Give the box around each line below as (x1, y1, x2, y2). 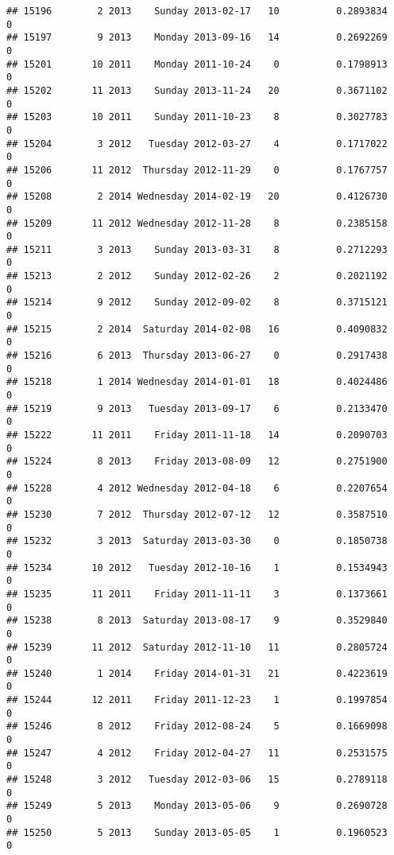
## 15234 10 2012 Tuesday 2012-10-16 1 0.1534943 (6, 562, 388, 573)
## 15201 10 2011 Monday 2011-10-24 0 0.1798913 (6, 58, 388, 70)
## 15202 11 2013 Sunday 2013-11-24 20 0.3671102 (6, 84, 388, 96)
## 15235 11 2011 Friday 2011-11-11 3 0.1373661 (6, 588, 388, 600)
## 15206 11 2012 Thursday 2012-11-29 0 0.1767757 (6, 164, 388, 176)
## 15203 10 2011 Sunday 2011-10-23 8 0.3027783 (6, 111, 388, 123)
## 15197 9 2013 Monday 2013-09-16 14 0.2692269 (6, 32, 388, 44)
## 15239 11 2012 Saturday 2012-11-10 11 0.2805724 (6, 641, 388, 653)
